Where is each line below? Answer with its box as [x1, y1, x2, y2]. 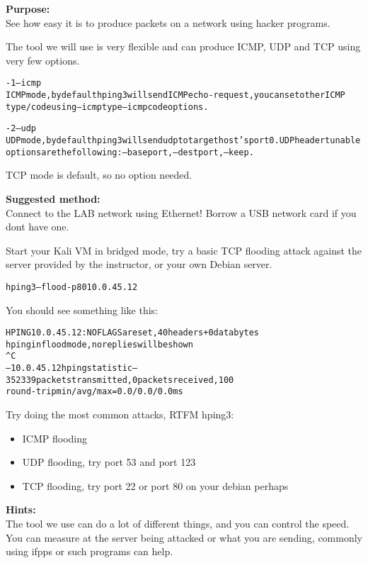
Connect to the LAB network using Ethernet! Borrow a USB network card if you [6, 205, 357, 220]
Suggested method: [6, 191, 100, 206]
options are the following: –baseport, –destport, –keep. [6, 147, 254, 157]
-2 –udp [6, 123, 36, 134]
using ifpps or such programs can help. [6, 544, 173, 559]
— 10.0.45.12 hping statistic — [6, 363, 138, 374]
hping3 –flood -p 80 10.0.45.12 [6, 281, 138, 292]
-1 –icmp [6, 78, 42, 89]
